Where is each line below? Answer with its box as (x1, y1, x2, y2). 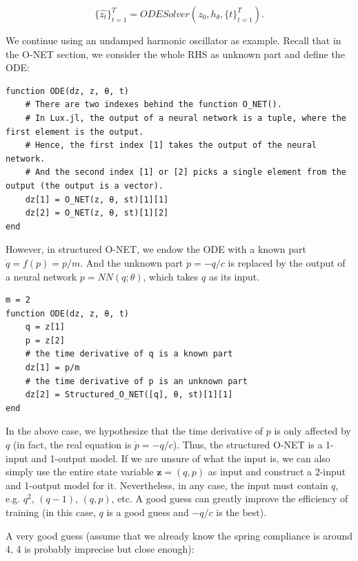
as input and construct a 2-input (208, 464, 346, 479)
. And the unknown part (80, 255, 183, 269)
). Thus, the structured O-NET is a (172, 437, 323, 452)
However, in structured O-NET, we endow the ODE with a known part (6, 242, 306, 256)
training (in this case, (6, 505, 96, 519)
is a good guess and (106, 505, 189, 519)
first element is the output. (6, 126, 144, 137)
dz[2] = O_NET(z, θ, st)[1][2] (25, 208, 169, 218)
